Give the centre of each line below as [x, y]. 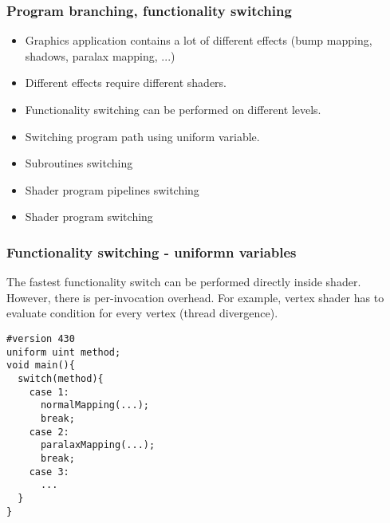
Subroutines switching [79, 163]
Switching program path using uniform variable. [142, 136]
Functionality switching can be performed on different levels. [173, 109]
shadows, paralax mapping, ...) [100, 55]
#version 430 [41, 338]
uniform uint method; [64, 352]
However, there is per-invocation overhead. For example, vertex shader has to [195, 297]
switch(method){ [61, 378]
